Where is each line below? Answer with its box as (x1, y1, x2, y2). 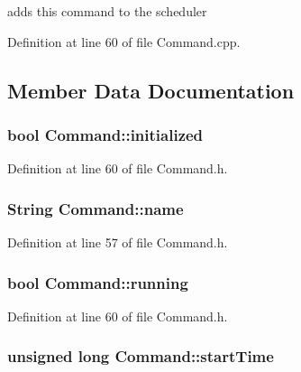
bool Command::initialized (7, 123, 204, 145)
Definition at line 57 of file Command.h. (7, 233, 228, 251)
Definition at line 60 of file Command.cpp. (7, 32, 241, 51)
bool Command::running (7, 271, 188, 293)
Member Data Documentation (7, 76, 295, 104)
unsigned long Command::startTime (7, 345, 274, 367)
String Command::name (7, 197, 184, 219)
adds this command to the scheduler (7, 2, 207, 20)
